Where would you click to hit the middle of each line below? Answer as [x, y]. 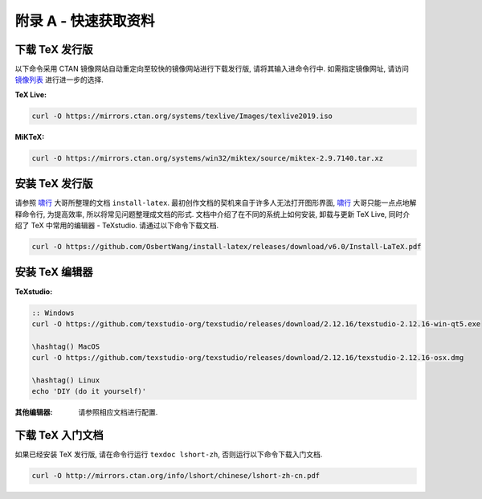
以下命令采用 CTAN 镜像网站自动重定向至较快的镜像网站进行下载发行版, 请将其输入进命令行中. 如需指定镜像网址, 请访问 [212, 69]
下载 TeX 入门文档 [59, 435]
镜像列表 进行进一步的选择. [59, 80]
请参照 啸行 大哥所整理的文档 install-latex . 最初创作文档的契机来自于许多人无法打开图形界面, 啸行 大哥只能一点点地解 [216, 203]
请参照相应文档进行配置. [118, 412]
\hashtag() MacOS [66, 346]
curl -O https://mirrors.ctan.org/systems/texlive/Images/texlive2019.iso [182, 116]
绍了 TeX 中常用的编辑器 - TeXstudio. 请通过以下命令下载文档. [117, 226]
